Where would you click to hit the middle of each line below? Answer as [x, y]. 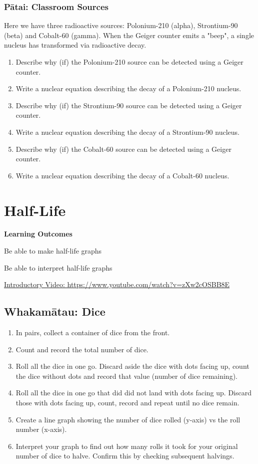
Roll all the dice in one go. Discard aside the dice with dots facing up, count [132, 366]
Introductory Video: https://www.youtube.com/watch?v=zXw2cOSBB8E [117, 284]
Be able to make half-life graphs [53, 251]
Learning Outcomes [38, 234]
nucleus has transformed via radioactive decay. [75, 45]
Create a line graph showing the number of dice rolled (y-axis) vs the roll [128, 419]
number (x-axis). [41, 429]
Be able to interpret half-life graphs [58, 267]
